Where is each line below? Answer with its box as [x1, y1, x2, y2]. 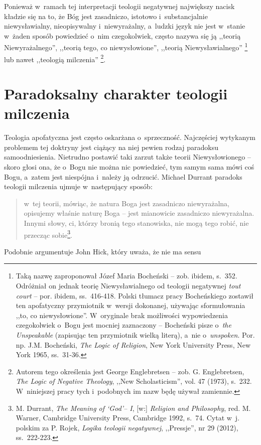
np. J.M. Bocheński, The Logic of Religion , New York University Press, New [16, 339, 251, 350]
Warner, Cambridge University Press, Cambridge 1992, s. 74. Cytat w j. [16, 412, 240, 423]
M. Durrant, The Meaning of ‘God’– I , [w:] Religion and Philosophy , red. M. [16, 402, 251, 413]
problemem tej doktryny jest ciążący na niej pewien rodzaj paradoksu [4, 141, 218, 152]
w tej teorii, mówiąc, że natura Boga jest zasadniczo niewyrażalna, [24, 198, 229, 208]
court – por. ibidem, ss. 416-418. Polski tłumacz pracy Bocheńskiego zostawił [16, 290, 254, 301]
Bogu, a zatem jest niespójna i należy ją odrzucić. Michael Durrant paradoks [4, 171, 242, 182]
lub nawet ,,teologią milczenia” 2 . [4, 52, 106, 64]
